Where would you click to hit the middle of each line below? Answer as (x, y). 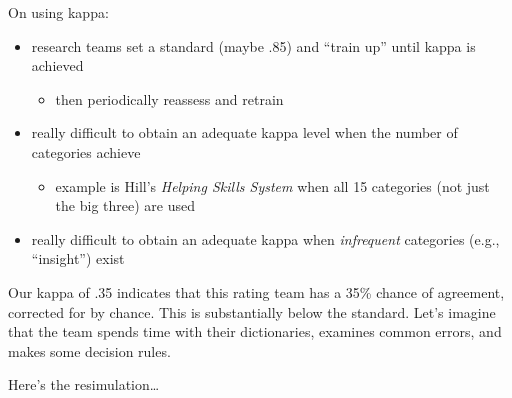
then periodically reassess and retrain (169, 98)
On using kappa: (58, 12)
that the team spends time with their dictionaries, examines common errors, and (255, 331)
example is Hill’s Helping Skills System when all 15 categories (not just (272, 185)
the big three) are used (125, 205)
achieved (57, 65)
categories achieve (86, 151)
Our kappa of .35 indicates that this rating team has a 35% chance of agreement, (256, 291)
